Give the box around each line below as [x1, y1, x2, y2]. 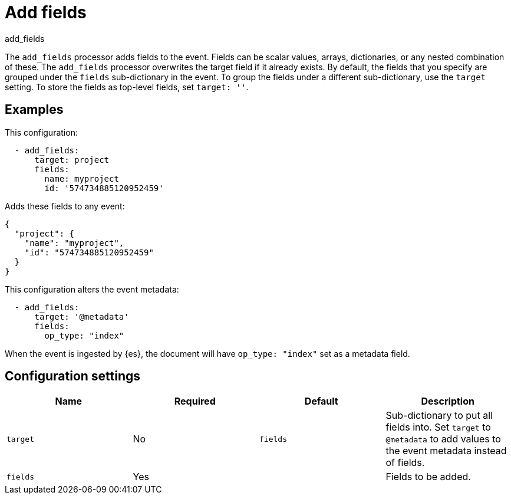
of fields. [385, 457, 425, 469]
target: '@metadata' [34, 311, 129, 321]
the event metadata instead [385, 445, 507, 457]
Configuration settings [5, 369, 141, 384]
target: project [34, 155, 110, 165]
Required [174, 395, 216, 408]
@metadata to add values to [385, 433, 501, 445]
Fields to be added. [385, 471, 471, 483]
